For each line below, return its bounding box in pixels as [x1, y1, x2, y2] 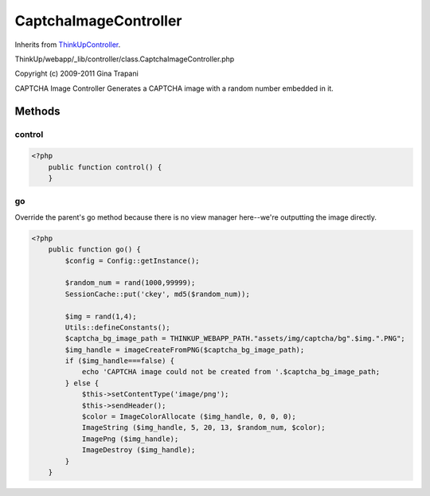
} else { [64, 378, 100, 388]
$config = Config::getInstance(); [64, 256, 200, 265]
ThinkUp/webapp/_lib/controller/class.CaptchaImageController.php [14, 54, 235, 64]
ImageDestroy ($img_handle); [81, 446, 196, 455]
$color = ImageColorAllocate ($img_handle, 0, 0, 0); [81, 412, 296, 421]
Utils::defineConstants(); [64, 322, 170, 332]
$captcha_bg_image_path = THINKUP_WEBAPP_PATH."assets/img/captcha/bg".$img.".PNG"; [64, 334, 405, 343]
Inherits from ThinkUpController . [14, 40, 121, 49]
